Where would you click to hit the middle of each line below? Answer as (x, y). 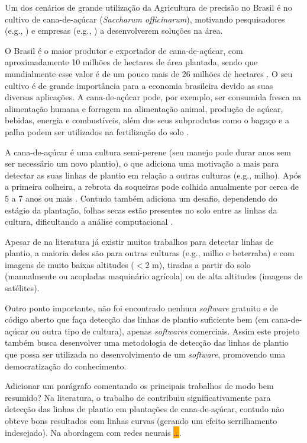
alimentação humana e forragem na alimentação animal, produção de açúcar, (144, 108)
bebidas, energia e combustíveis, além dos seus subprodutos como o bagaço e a (147, 120)
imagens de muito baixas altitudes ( (70, 264)
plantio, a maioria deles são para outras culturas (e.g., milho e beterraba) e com (150, 253)
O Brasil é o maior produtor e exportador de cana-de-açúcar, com (124, 50)
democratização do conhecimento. (66, 366)
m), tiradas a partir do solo (201, 264)
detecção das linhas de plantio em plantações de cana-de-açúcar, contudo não (145, 409)
